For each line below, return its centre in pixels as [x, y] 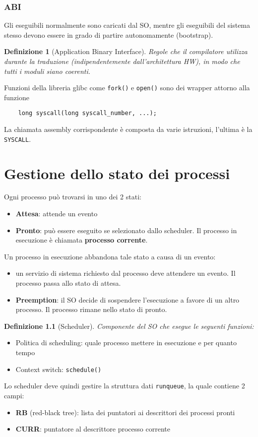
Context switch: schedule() [59, 369]
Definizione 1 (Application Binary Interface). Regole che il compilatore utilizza [126, 51]
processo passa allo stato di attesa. [68, 283]
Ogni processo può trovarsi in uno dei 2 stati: [73, 197]
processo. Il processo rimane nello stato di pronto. [91, 309]
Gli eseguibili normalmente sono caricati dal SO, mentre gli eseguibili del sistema [127, 25]
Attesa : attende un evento [57, 214]
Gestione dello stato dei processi [117, 173]
